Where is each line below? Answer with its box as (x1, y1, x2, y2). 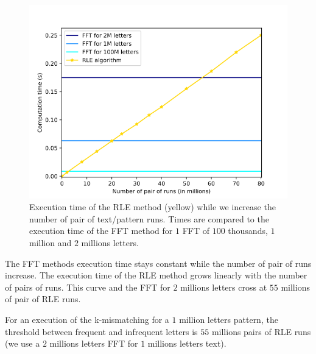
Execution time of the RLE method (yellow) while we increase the (29, 200, 276, 213)
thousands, (228, 224, 268, 237)
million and (29, 236, 72, 249)
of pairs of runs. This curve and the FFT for (5, 280, 170, 293)
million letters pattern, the (179, 313, 278, 325)
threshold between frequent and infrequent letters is (5, 325, 198, 338)
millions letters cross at (180, 280, 267, 293)
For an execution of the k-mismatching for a (5, 313, 169, 325)
